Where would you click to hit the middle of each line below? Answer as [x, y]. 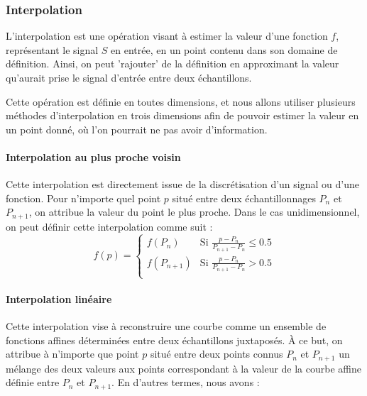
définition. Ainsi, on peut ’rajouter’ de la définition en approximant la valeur [172, 64]
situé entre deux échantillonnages [244, 198]
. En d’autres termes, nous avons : [186, 382]
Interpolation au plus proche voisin [93, 156]
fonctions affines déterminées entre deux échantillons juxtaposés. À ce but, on [174, 340]
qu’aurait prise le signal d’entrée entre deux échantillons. [129, 77]
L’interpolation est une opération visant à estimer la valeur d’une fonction [167, 36]
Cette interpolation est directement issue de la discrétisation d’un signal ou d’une [182, 184]
